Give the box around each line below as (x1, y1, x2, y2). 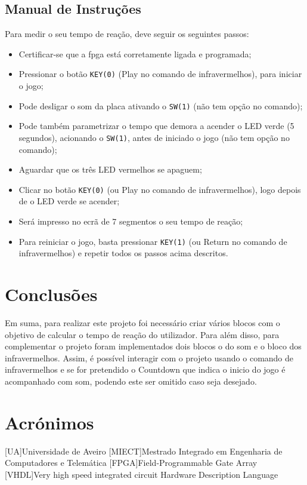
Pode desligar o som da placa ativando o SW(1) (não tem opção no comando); (18, 99, 303, 112)
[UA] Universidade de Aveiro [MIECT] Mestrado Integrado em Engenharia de (5, 444, 283, 457)
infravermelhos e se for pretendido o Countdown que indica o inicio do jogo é (5, 363, 286, 376)
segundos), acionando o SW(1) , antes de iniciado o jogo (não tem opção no (18, 131, 290, 143)
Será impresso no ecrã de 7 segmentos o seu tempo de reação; (18, 214, 243, 227)
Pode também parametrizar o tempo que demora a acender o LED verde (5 (18, 119, 294, 132)
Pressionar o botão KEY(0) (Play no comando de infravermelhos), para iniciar (18, 67, 302, 80)
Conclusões (5, 282, 98, 306)
